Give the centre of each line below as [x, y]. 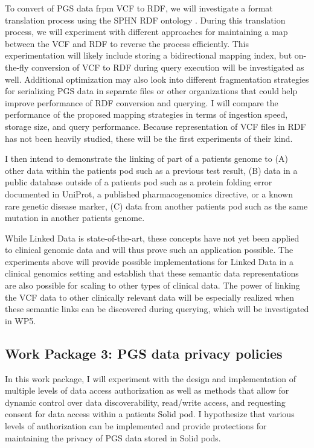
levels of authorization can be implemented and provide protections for [136, 426]
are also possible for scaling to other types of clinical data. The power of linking [152, 285]
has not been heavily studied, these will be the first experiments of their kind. [149, 138]
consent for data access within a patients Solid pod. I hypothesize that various [150, 414]
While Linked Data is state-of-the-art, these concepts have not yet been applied [152, 238]
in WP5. [21, 320]
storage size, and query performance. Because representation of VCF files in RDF [155, 126]
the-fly [17, 67]
